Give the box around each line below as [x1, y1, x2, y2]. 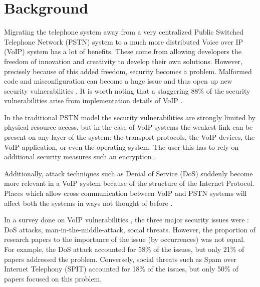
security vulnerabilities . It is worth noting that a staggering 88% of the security [4, 85, 250, 96]
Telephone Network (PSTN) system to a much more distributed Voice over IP [4, 36, 243, 47]
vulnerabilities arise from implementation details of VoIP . [4, 95, 183, 106]
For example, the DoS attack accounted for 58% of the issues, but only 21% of [4, 244, 244, 254]
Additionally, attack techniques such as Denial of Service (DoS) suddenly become [4, 168, 253, 178]
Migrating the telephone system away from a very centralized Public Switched [4, 27, 244, 37]
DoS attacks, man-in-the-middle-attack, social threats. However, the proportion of [4, 224, 255, 234]
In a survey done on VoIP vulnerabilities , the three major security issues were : [4, 214, 249, 225]
